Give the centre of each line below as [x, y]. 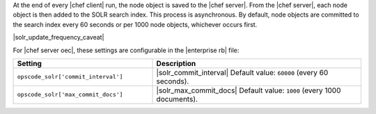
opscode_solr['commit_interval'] [70, 77]
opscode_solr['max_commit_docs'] [70, 95]
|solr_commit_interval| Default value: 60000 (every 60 [242, 72]
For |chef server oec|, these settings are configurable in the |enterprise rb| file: [126, 50]
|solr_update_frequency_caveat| [58, 38]
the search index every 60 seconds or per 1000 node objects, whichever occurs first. [135, 24]
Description [176, 63]
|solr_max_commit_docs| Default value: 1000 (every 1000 [249, 90]
